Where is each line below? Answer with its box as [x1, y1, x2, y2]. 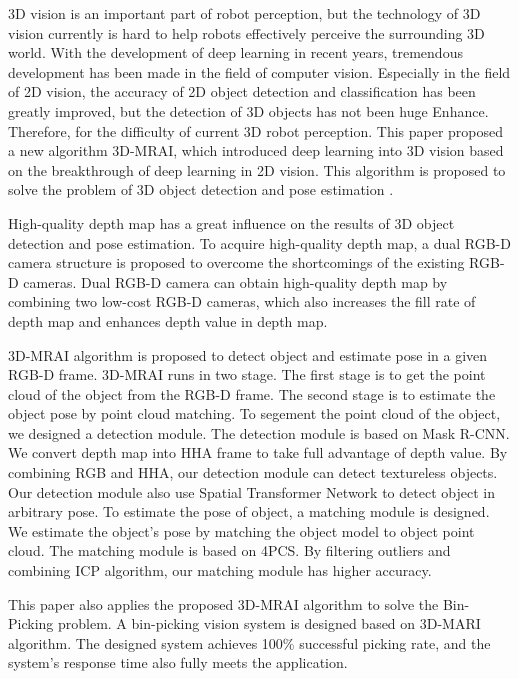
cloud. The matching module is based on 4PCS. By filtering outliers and [8, 540, 451, 561]
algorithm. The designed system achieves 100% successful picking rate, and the [8, 632, 491, 653]
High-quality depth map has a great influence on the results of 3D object [8, 212, 455, 233]
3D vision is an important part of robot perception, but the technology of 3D [8, 3, 481, 23]
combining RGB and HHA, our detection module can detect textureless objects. [8, 462, 498, 483]
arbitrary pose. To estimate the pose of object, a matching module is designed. [8, 501, 490, 522]
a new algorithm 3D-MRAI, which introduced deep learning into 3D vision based [8, 140, 504, 161]
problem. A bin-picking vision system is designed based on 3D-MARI [57, 613, 481, 634]
